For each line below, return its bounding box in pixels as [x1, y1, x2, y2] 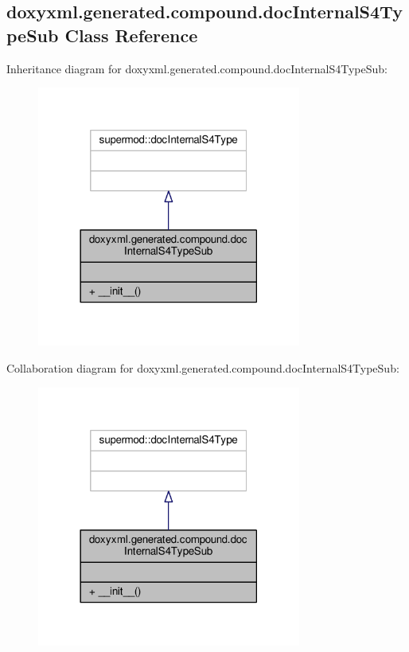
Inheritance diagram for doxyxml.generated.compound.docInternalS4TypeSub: [6, 60, 388, 76]
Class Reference [64, 22, 198, 47]
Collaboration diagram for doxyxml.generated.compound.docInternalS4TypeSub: [6, 359, 399, 376]
